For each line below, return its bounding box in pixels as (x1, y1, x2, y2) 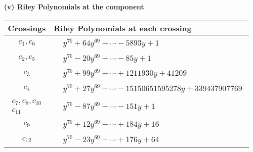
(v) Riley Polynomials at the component (4, 1, 144, 11)
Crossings (8, 22, 46, 34)
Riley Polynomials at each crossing (53, 22, 192, 34)
